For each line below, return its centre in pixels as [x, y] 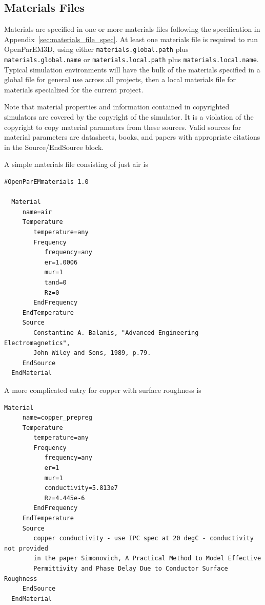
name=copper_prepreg [57, 418]
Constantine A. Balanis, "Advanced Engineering [116, 333]
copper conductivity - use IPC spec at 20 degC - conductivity [144, 538]
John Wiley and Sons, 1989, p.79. [92, 353]
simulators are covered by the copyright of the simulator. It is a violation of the [129, 117]
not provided [26, 548]
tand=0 [55, 282]
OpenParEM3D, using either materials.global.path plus [96, 49]
